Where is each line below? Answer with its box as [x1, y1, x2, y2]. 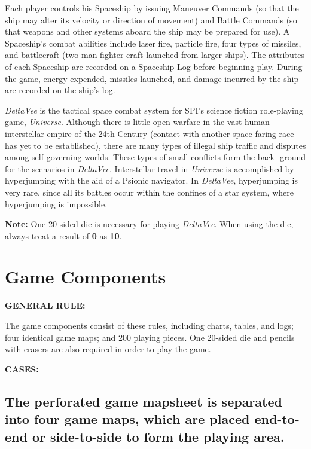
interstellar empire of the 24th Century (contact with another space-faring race [5, 127, 294, 139]
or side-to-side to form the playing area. [32, 427, 285, 445]
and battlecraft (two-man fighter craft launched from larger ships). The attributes [5, 48, 305, 61]
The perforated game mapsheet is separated [5, 392, 282, 410]
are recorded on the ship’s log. [5, 84, 115, 96]
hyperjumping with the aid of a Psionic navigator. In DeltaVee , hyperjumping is [5, 174, 298, 187]
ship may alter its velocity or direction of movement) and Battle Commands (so [5, 13, 297, 26]
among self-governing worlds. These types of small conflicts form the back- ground [5, 151, 306, 163]
